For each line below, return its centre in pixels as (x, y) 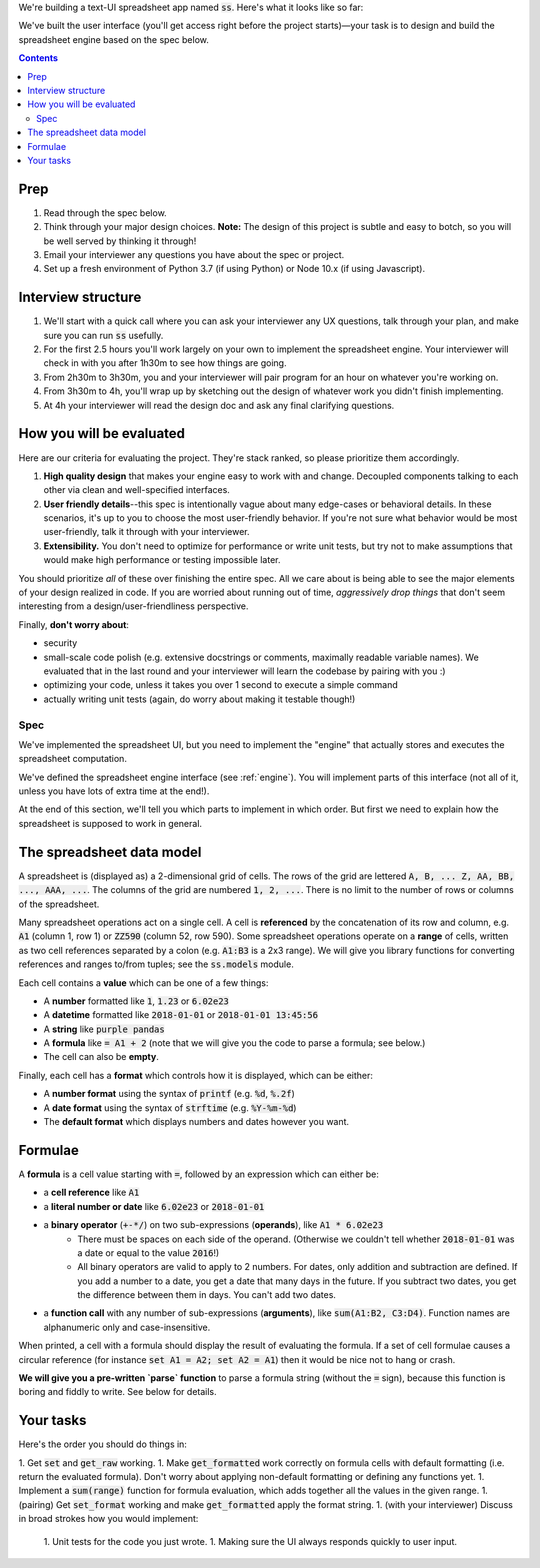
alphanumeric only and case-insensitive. (127, 1327)
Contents (38, 58)
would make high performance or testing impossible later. (162, 560)
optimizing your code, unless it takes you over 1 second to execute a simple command (221, 685)
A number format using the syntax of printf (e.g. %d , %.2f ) (169, 1094)
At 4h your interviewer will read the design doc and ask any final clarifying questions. (219, 405)
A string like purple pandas (104, 1029)
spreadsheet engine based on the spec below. (114, 39)
